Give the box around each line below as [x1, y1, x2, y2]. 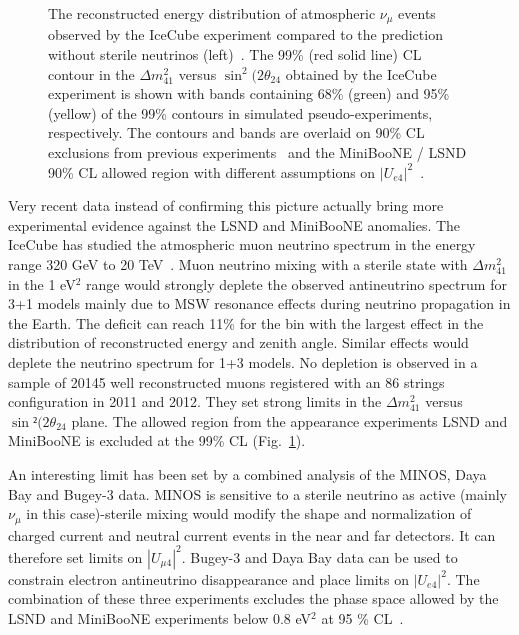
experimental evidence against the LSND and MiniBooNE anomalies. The [8, 214, 461, 235]
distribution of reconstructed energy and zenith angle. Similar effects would [8, 332, 469, 353]
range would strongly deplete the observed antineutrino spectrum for [86, 273, 507, 294]
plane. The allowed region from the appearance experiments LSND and [71, 410, 508, 431]
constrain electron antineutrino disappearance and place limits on [8, 568, 409, 589]
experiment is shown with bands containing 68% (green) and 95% [48, 83, 450, 104]
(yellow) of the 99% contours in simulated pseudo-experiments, [48, 102, 433, 123]
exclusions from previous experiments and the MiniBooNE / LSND [48, 142, 467, 163]
